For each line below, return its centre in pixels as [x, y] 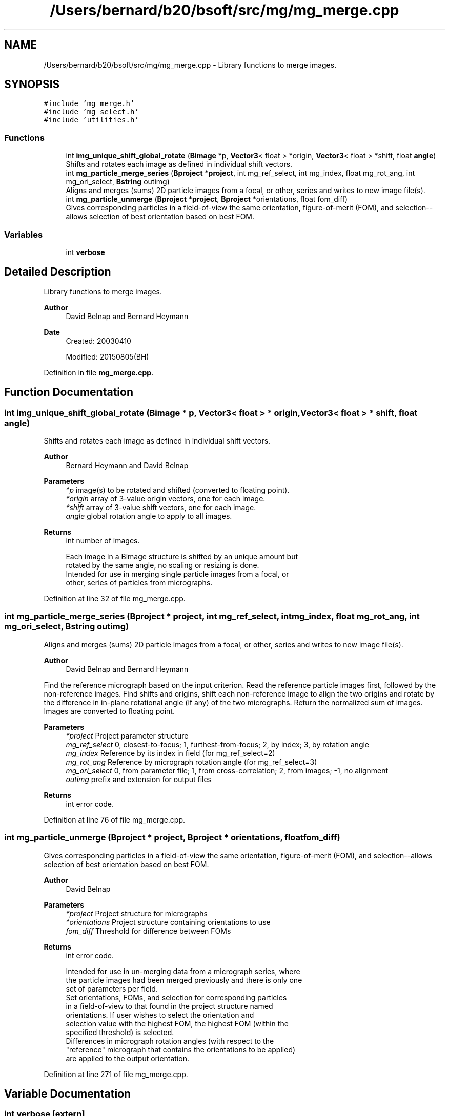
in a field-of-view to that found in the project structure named [169, 1006]
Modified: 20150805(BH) [107, 356]
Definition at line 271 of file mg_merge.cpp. [116, 1074]
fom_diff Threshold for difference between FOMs [148, 931]
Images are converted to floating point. [109, 711]
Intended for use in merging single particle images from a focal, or [177, 574]
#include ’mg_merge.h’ [89, 104]
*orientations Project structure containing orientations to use [168, 922]
